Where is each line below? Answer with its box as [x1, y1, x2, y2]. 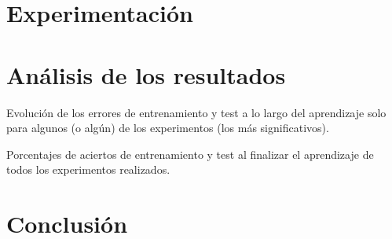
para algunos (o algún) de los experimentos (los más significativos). [6, 119, 329, 136]
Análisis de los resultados [6, 58, 286, 90]
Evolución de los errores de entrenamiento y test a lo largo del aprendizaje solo [6, 104, 387, 120]
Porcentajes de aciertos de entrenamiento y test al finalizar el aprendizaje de [6, 145, 374, 162]
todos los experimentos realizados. [6, 161, 170, 178]
